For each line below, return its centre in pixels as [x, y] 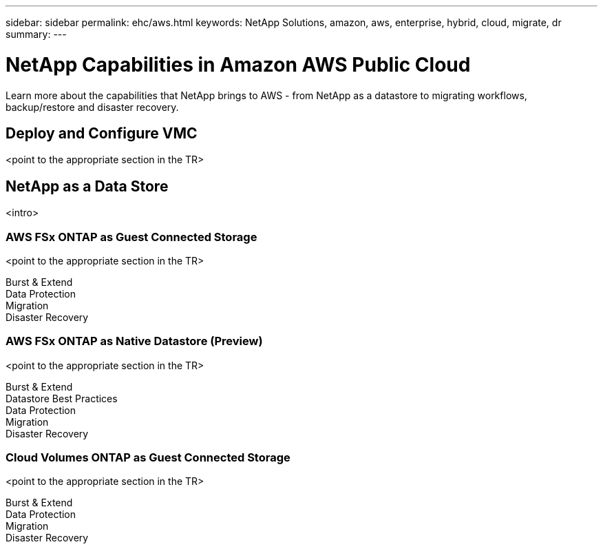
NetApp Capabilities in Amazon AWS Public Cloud [238, 64]
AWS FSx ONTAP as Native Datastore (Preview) [134, 341]
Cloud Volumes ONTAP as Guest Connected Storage [148, 458]
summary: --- [36, 34]
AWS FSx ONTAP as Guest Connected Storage [131, 237]
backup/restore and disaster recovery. [92, 107]
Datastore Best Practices [62, 398]
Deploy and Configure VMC [102, 133]
